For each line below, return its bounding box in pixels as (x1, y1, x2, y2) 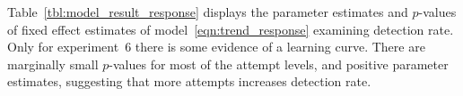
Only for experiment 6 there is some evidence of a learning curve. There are (7, 37, 425, 56)
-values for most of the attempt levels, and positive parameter (109, 54, 449, 73)
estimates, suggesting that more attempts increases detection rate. (7, 72, 371, 91)
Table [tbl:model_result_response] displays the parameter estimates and (7, 3, 408, 20)
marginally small (7, 54, 99, 73)
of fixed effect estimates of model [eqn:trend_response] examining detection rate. (7, 20, 454, 38)
